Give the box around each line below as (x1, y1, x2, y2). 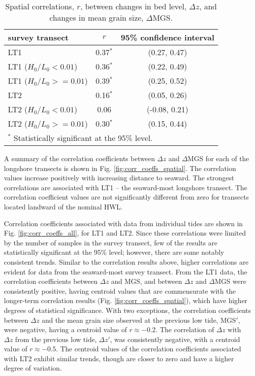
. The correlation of (156, 324, 214, 335)
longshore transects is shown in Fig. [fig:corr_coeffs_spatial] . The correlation (4, 163, 236, 173)
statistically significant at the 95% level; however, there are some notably (4, 247, 224, 257)
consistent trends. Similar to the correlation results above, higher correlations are (4, 256, 249, 267)
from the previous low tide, (15, 334, 97, 344)
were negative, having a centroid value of (4, 324, 127, 335)
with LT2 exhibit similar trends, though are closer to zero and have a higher (4, 353, 234, 363)
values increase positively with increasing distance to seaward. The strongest (4, 172, 234, 183)
